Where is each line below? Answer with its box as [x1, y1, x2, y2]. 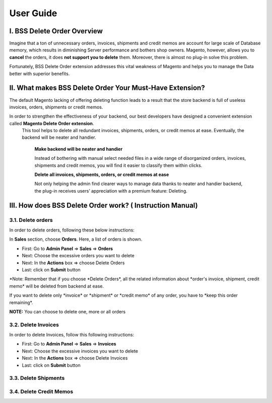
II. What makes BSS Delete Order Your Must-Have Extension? [9, 84, 205, 92]
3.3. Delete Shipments [9, 375, 65, 382]
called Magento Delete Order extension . [9, 120, 94, 126]
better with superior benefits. [9, 71, 70, 77]
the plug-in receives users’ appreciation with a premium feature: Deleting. [34, 188, 187, 194]
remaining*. [9, 299, 33, 305]
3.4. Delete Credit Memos [9, 388, 74, 395]
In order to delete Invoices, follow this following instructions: [9, 332, 134, 338]
